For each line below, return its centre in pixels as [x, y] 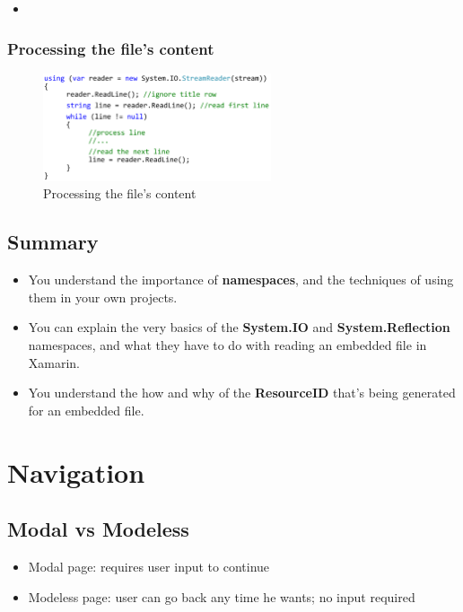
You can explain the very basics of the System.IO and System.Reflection [239, 327]
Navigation [76, 472]
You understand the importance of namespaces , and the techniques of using [241, 280]
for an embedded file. [86, 410]
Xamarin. [54, 362]
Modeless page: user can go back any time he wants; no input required [222, 596]
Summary [53, 242]
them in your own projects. [103, 297]
